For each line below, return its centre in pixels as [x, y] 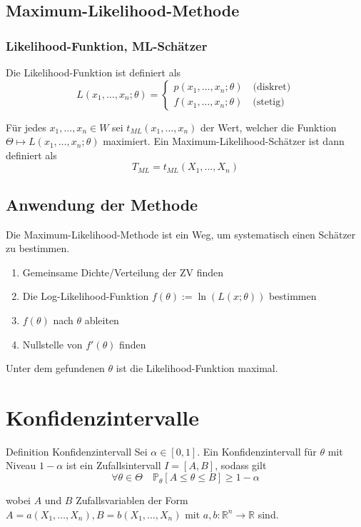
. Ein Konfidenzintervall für [257, 451]
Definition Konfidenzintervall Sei [77, 451]
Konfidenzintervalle [103, 417]
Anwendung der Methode [102, 204]
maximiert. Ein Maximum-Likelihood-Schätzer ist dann [224, 141]
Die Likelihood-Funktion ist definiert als [93, 72]
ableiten [102, 320]
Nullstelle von [52, 344]
